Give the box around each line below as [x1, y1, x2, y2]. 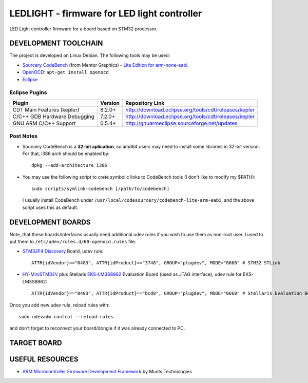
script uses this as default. [22, 204, 79, 210]
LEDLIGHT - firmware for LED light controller [9, 8, 202, 19]
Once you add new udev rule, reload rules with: [9, 302, 110, 308]
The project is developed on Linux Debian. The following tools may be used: [9, 52, 170, 59]
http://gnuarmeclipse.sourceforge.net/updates [125, 120, 238, 127]
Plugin [12, 99, 29, 106]
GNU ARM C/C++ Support [12, 120, 76, 127]
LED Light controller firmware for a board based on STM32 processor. [9, 26, 158, 32]
